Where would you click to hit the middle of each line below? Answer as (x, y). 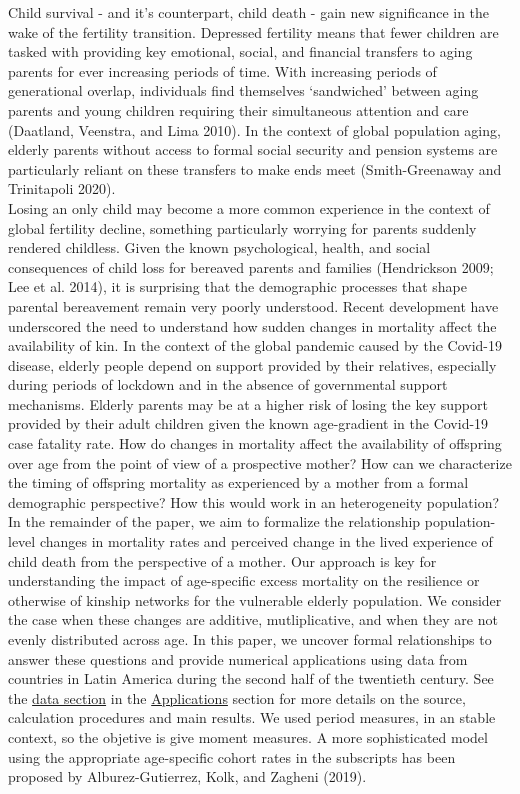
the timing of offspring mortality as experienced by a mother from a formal (238, 482)
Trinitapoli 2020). (62, 188)
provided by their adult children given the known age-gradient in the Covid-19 (248, 423)
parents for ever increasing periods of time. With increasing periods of (222, 70)
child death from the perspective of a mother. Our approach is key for (222, 560)
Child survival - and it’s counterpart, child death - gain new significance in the (249, 12)
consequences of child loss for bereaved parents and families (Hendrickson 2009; (251, 266)
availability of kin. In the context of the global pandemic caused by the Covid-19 (255, 345)
